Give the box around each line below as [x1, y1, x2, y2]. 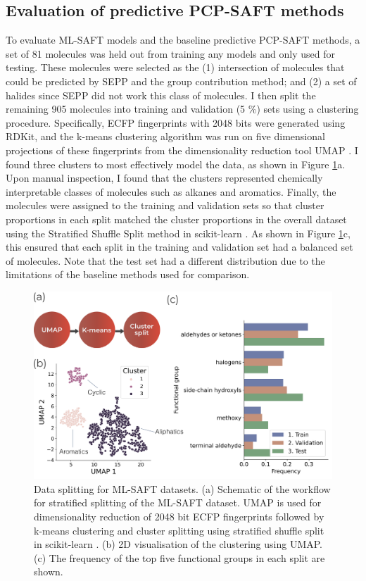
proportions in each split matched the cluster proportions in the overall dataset [6, 211, 347, 226]
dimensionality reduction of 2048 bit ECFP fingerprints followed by [34, 508, 324, 523]
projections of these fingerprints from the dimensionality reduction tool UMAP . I [6, 142, 358, 157]
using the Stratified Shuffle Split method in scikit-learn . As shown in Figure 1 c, [6, 225, 351, 240]
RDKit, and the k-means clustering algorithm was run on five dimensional [6, 129, 325, 144]
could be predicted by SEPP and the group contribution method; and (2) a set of [6, 73, 357, 88]
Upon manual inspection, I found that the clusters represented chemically [6, 170, 323, 185]
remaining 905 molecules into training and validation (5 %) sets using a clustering [6, 101, 359, 116]
